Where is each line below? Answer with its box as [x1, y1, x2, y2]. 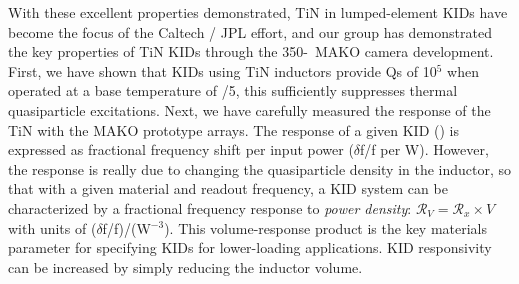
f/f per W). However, [360, 139, 489, 160]
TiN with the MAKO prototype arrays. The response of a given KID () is [8, 119, 459, 140]
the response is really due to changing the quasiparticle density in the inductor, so [8, 158, 512, 179]
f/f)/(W [102, 217, 151, 238]
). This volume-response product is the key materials [164, 217, 488, 238]
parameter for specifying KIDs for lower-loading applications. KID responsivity [8, 237, 492, 258]
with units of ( [8, 217, 97, 238]
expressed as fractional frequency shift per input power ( [8, 139, 354, 160]
